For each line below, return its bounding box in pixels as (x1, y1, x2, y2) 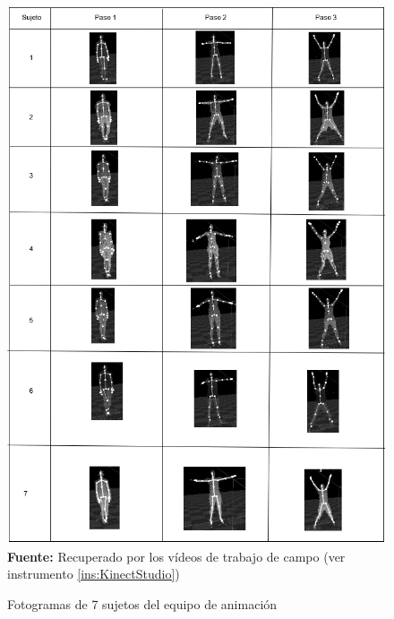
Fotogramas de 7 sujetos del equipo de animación (7, 594, 278, 613)
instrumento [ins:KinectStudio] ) (7, 564, 180, 583)
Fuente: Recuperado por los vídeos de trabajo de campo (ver (7, 546, 346, 565)
